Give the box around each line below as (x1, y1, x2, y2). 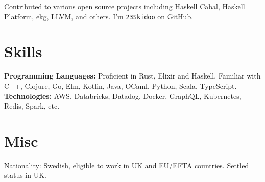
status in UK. (4, 170, 46, 180)
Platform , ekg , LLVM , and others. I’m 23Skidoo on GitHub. (4, 11, 194, 21)
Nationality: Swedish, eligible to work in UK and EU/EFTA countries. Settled (4, 160, 249, 170)
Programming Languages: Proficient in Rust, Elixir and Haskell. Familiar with (4, 70, 261, 81)
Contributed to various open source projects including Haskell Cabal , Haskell (4, 1, 245, 11)
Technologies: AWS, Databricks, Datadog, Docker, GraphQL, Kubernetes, (4, 90, 242, 101)
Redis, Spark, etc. (4, 100, 60, 111)
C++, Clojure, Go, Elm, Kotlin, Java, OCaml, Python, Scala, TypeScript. (4, 80, 237, 91)
